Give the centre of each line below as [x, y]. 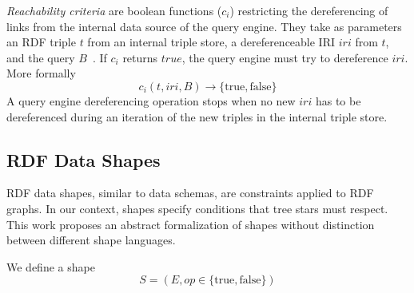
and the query [41, 57]
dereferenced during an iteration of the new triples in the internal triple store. [197, 116]
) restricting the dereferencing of [309, 10]
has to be [338, 100]
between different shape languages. [91, 240]
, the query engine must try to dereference [285, 57]
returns [140, 57]
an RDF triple [41, 42]
